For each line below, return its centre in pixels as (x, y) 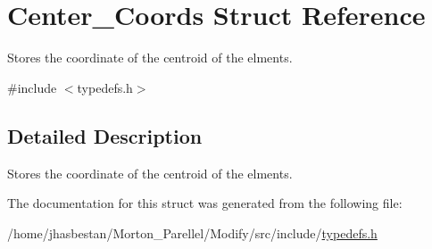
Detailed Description (105, 135)
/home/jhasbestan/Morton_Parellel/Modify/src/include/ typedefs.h (192, 232)
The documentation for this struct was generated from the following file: (205, 203)
